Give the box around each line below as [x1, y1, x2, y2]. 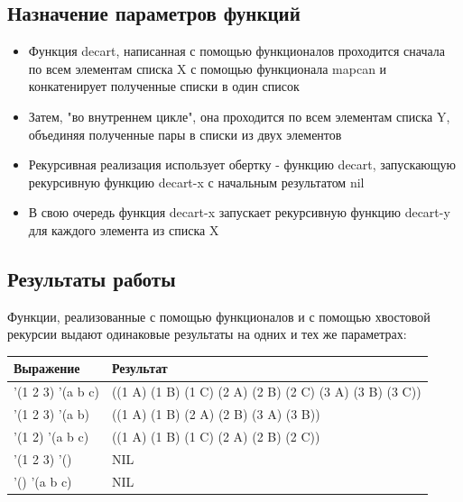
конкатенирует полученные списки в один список [28, 77, 300, 96]
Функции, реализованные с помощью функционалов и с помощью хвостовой [7, 306, 431, 325]
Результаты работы [7, 264, 176, 292]
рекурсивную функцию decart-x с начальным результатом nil [28, 172, 365, 191]
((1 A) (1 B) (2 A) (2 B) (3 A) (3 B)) [111, 405, 320, 424]
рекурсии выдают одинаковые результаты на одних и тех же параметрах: [7, 324, 407, 343]
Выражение [14, 359, 80, 378]
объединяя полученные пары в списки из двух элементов [28, 124, 342, 143]
